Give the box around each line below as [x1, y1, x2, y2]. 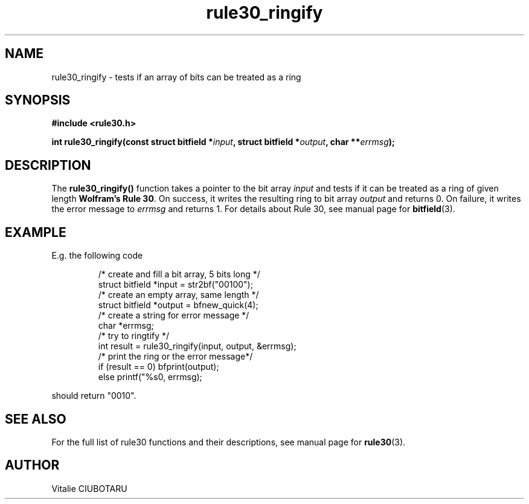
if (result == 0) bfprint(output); [98, 361, 219, 372]
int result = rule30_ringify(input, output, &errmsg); [98, 341, 297, 352]
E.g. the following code [51, 250, 143, 261]
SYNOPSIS [5, 92, 71, 108]
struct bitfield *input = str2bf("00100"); [98, 279, 253, 290]
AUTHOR [5, 457, 60, 473]
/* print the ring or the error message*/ [98, 351, 253, 362]
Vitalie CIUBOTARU [51, 483, 127, 494]
